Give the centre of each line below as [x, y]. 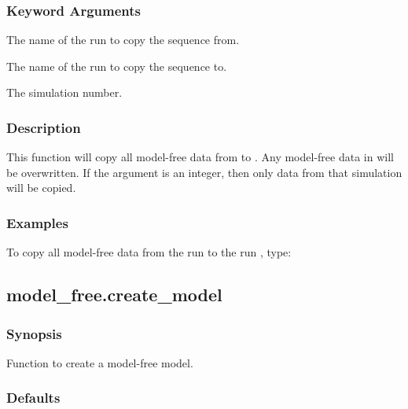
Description [44, 127]
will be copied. [41, 188]
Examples [37, 222]
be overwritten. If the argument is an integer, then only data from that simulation [204, 172]
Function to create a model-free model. [100, 362]
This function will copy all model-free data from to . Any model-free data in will [200, 157]
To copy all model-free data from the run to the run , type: [149, 252]
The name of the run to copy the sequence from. [123, 40]
